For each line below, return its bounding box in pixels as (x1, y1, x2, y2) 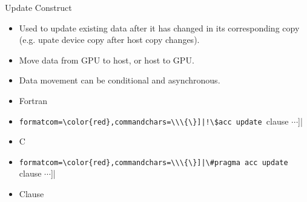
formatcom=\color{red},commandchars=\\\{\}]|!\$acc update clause (19, 114, 289, 127)
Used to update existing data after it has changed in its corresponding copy (19, 21, 300, 34)
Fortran (19, 94, 47, 106)
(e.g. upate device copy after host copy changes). (19, 33, 200, 46)
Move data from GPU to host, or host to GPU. (19, 53, 194, 66)
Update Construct (5, 1, 72, 13)
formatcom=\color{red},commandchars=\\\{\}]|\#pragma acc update (19, 158, 288, 167)
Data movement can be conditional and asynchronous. (19, 74, 220, 86)
